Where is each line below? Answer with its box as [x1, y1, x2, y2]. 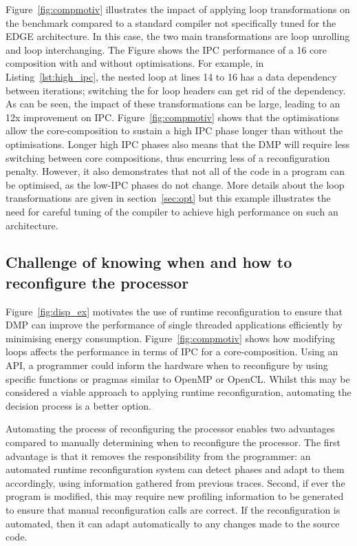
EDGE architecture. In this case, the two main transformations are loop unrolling [6, 29, 350, 43]
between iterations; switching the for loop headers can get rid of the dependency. [6, 83, 346, 97]
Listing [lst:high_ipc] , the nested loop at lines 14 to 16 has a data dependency [6, 69, 337, 83]
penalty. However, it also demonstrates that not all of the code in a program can [6, 164, 345, 178]
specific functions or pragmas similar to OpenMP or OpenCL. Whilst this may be [6, 371, 350, 386]
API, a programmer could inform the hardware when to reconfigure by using [6, 358, 328, 372]
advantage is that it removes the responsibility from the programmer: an [6, 448, 311, 463]
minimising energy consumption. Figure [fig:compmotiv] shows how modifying [6, 330, 335, 345]
